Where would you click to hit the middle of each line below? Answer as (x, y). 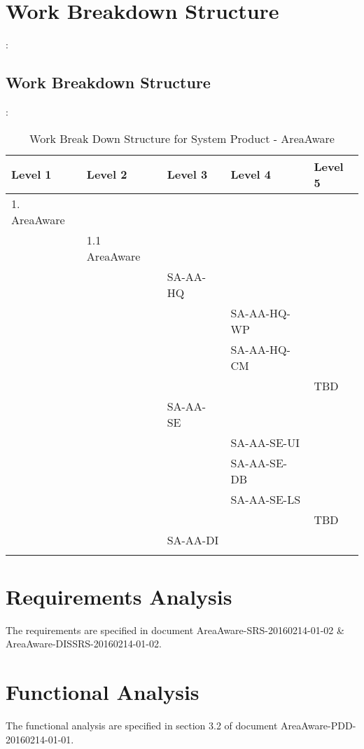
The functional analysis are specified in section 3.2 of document (142, 725)
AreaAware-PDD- (318, 725)
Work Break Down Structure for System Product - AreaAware (182, 138)
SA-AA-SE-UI (265, 442)
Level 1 (31, 174)
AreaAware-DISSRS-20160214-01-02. (84, 644)
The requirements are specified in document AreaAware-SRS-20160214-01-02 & (175, 630)
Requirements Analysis (119, 596)
